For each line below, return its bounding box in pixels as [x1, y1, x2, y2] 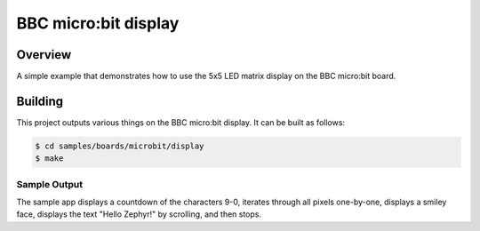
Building [16, 93, 64, 108]
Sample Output [16, 178, 84, 190]
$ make [35, 154, 64, 163]
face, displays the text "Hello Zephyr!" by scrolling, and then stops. [16, 209, 262, 219]
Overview [16, 47, 72, 62]
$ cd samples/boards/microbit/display [35, 140, 204, 151]
